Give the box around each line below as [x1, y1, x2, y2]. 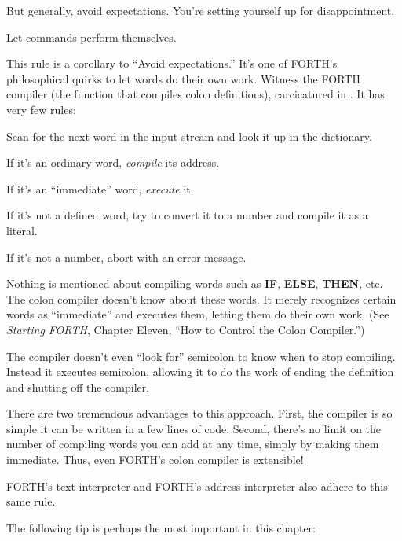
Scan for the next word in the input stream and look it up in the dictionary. [6, 127, 372, 144]
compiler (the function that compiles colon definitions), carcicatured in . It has [6, 86, 385, 102]
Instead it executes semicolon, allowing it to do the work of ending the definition [6, 363, 394, 380]
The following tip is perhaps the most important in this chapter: [6, 519, 316, 535]
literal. [6, 222, 38, 238]
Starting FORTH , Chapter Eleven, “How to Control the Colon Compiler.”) [6, 321, 365, 337]
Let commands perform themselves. [6, 28, 177, 45]
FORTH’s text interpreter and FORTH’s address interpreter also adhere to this [6, 477, 388, 494]
